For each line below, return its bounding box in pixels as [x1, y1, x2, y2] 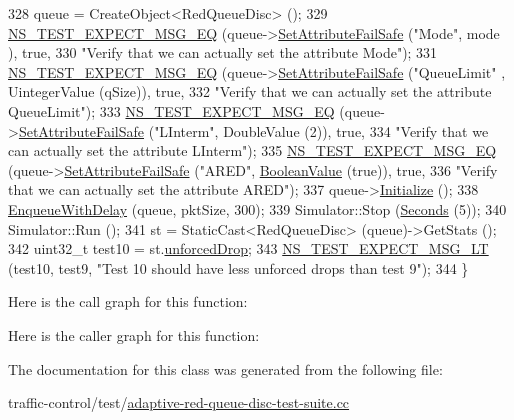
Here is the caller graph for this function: [8, 324, 260, 345]
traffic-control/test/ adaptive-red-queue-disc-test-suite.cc [8, 392, 350, 413]
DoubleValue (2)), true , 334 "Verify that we [223, 120, 489, 141]
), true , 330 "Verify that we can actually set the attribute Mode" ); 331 [8, 42, 438, 63]
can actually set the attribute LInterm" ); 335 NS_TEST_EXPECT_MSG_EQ [8, 140, 497, 161]
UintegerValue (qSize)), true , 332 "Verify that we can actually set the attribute [8, 81, 492, 102]
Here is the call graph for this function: [8, 291, 248, 312]
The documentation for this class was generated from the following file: [8, 358, 443, 379]
